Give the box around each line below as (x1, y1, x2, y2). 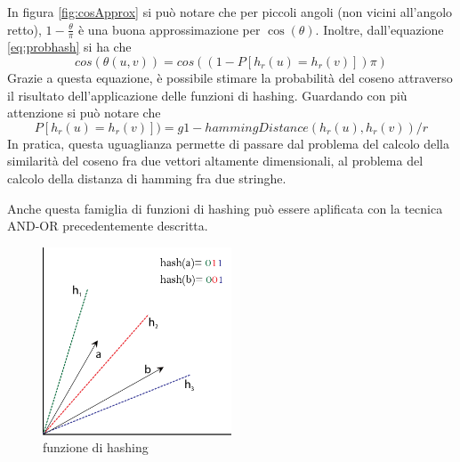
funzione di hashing (43, 438, 149, 457)
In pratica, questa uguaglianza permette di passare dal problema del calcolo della (7, 134, 449, 152)
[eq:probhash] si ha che (7, 37, 132, 56)
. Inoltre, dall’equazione (315, 20, 444, 38)
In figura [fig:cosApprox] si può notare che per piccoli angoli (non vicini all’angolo (7, 3, 453, 20)
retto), (7, 20, 42, 38)
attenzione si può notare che (7, 103, 161, 122)
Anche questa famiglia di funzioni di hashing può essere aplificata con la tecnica (7, 199, 443, 217)
